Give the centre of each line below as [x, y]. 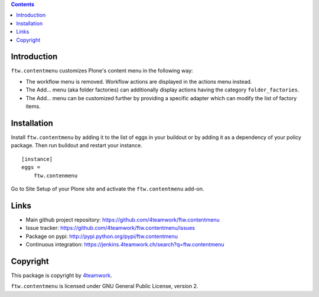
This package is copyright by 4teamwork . [61, 275]
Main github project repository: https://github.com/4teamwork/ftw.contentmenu [123, 220]
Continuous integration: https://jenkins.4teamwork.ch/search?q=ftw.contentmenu [125, 244]
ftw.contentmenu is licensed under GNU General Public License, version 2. [105, 286]
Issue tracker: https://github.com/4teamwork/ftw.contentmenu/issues [110, 228]
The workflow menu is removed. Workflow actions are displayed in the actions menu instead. [139, 81]
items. [33, 107]
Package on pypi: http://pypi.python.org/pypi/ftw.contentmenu [102, 236]
